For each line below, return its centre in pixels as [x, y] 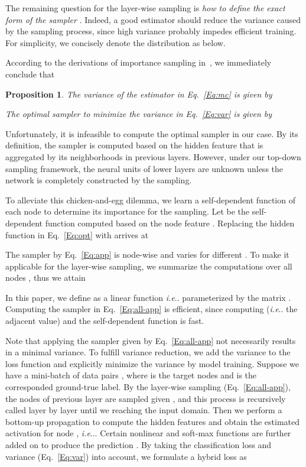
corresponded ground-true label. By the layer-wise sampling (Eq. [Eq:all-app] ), [148, 387]
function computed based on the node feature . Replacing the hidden [170, 223]
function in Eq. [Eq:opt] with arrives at [77, 234]
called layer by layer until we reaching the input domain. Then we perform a [144, 410]
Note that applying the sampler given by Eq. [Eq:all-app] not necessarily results [151, 340]
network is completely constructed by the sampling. [99, 180]
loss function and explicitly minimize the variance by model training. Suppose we [152, 363]
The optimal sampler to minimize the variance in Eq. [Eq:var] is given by [139, 114]
